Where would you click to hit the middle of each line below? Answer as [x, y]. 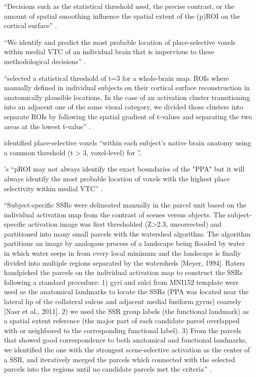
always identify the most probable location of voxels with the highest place [117, 178]
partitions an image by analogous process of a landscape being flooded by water [125, 243]
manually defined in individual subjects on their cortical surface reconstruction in [127, 87]
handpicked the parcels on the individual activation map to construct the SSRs [123, 272]
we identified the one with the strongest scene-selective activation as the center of [127, 349]
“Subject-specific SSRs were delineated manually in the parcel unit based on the [125, 205]
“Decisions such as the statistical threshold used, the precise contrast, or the [119, 6]
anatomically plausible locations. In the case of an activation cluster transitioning [127, 97]
